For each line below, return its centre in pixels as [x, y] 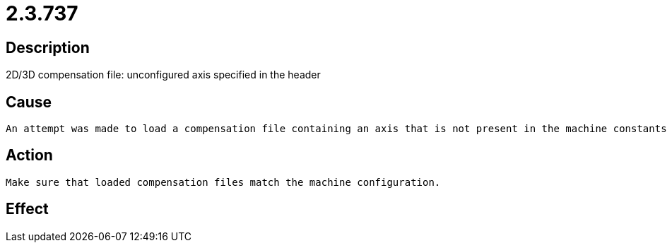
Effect [27, 209]
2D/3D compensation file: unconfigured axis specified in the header [163, 75]
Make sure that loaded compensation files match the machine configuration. [223, 182]
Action [29, 155]
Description [48, 47]
